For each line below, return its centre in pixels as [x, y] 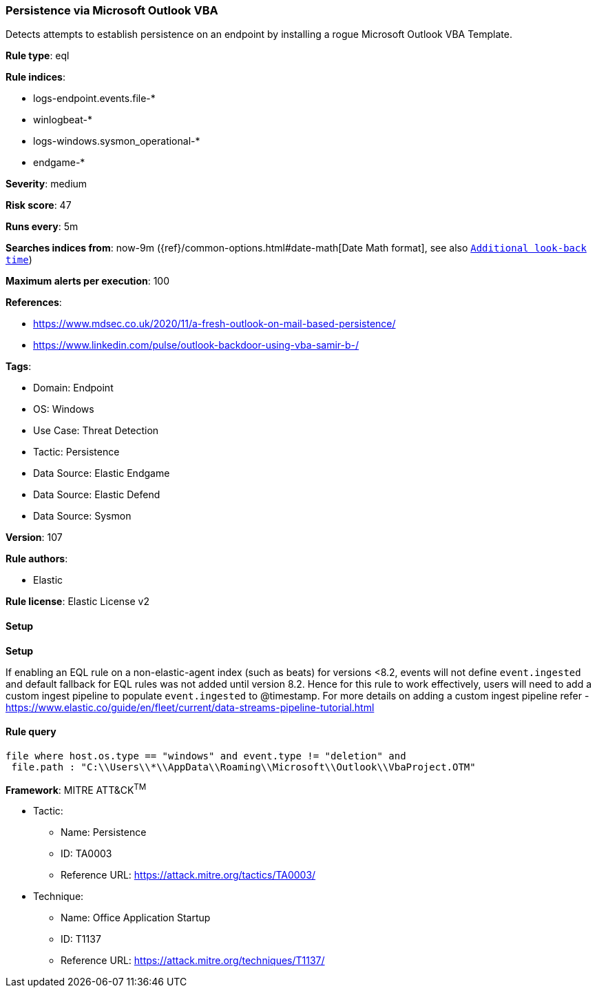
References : [34, 303]
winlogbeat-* [63, 120]
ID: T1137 [81, 939]
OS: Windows [64, 409]
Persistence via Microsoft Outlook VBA [112, 10]
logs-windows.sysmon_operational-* [117, 141]
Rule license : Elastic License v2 [77, 602]
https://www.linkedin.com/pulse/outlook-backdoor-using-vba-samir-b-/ [196, 345]
